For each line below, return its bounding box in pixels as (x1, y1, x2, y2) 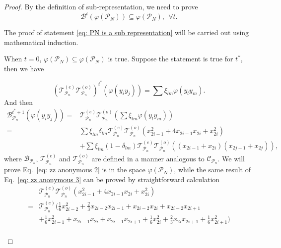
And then (4, 97, 33, 107)
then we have (4, 63, 44, 73)
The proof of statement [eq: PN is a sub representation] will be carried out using (4, 27, 249, 38)
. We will (217, 153, 245, 163)
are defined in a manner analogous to (91, 153, 205, 163)
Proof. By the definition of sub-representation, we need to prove (4, 1, 198, 11)
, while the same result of (174, 164, 251, 175)
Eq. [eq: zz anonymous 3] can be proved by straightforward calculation (4, 174, 220, 184)
